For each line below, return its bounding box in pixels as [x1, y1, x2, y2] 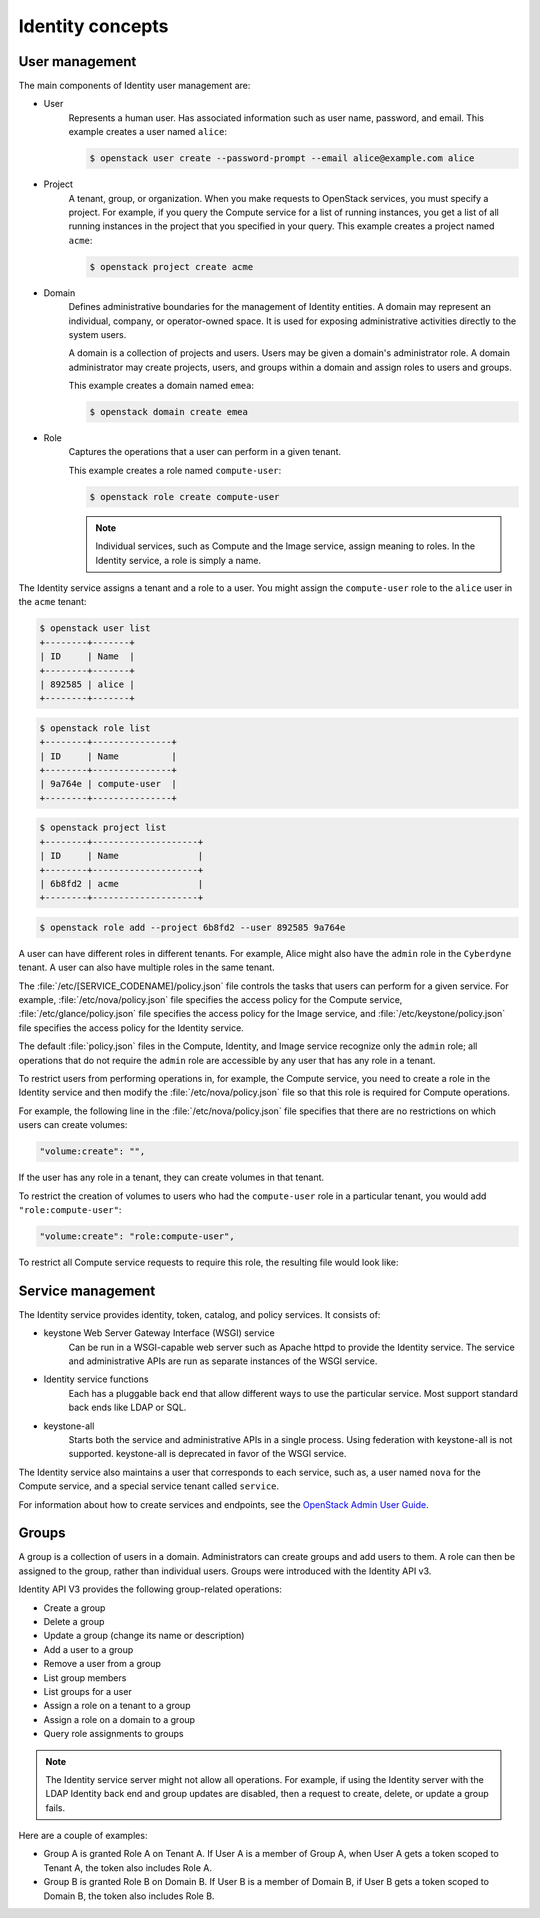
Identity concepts [18, 15, 169, 37]
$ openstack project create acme [89, 261, 254, 272]
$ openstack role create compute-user [89, 491, 280, 502]
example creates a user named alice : [68, 126, 227, 138]
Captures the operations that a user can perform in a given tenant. [68, 446, 342, 458]
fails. [45, 1801, 66, 1814]
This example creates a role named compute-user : [68, 464, 282, 476]
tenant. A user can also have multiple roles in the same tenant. [18, 961, 275, 974]
